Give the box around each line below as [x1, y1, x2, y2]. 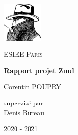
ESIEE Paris [4, 49, 43, 59]
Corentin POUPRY [4, 81, 62, 91]
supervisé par [4, 97, 44, 107]
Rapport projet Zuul [4, 65, 74, 75]
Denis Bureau [4, 107, 44, 117]
